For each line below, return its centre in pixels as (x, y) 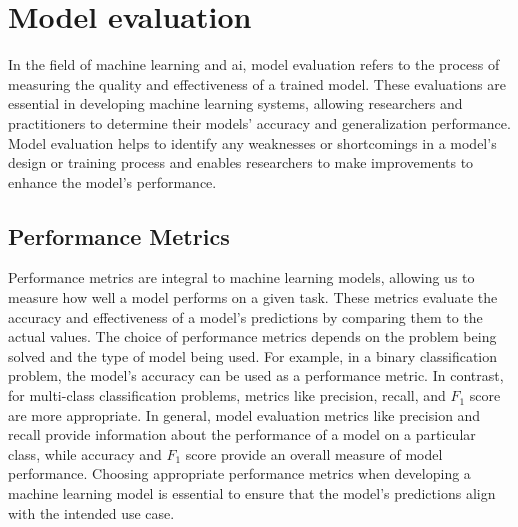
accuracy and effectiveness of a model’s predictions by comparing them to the (245, 316)
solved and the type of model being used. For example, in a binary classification (253, 355)
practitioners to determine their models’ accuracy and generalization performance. (259, 122)
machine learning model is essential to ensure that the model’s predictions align (252, 493)
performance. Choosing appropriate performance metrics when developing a (239, 473)
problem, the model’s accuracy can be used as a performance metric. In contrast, (256, 375)
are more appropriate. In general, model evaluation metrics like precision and (244, 414)
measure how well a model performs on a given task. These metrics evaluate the (253, 297)
